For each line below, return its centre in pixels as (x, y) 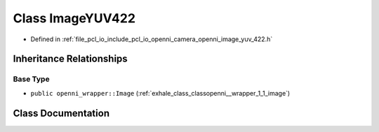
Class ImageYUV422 (74, 18)
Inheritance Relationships (70, 59)
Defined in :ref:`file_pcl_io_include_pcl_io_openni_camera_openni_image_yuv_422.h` (152, 39)
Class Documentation (61, 113)
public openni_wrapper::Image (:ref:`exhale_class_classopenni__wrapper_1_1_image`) (160, 93)
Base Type (31, 79)
